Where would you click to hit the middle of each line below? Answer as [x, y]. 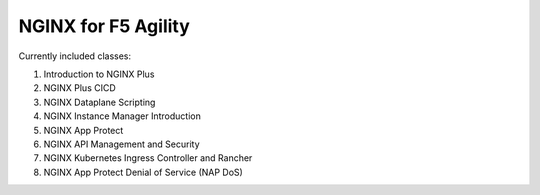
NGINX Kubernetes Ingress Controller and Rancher [148, 158]
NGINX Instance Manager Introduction [122, 116]
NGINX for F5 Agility [104, 26]
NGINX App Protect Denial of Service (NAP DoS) [143, 172]
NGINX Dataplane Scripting [99, 102]
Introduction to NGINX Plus [99, 74]
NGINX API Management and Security [121, 144]
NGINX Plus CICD [80, 88]
